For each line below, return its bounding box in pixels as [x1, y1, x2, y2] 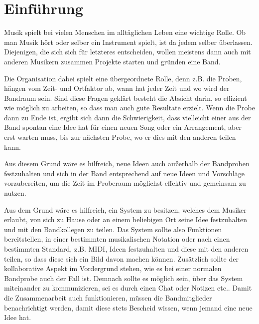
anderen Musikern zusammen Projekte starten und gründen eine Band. [4, 56, 221, 66]
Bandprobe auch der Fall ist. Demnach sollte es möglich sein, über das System [4, 273, 243, 283]
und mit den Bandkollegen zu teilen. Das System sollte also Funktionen [4, 224, 222, 234]
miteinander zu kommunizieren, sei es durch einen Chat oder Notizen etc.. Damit [4, 283, 252, 293]
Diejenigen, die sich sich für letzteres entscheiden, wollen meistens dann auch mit [4, 46, 251, 57]
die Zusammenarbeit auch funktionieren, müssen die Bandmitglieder [4, 292, 212, 303]
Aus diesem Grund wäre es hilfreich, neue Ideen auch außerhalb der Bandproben [4, 158, 250, 169]
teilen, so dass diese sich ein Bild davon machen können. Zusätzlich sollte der [4, 253, 239, 264]
